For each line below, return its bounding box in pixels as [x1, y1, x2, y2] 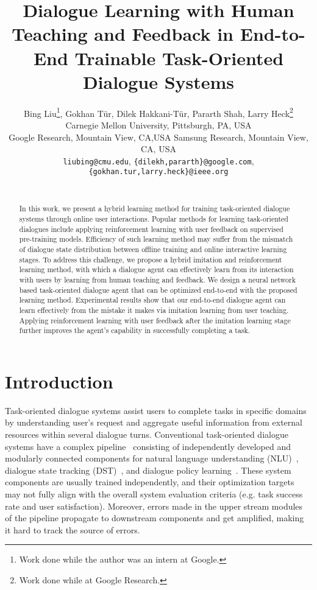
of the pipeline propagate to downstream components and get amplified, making [5, 511, 304, 524]
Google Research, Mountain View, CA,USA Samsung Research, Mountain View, [9, 130, 308, 143]
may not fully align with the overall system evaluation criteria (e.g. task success [5, 488, 303, 500]
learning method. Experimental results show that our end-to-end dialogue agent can [19, 295, 286, 305]
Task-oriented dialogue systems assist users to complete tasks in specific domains [5, 404, 307, 416]
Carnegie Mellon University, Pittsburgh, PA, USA [65, 118, 252, 131]
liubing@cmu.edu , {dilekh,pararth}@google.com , [63, 154, 254, 167]
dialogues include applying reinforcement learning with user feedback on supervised [19, 223, 283, 234]
